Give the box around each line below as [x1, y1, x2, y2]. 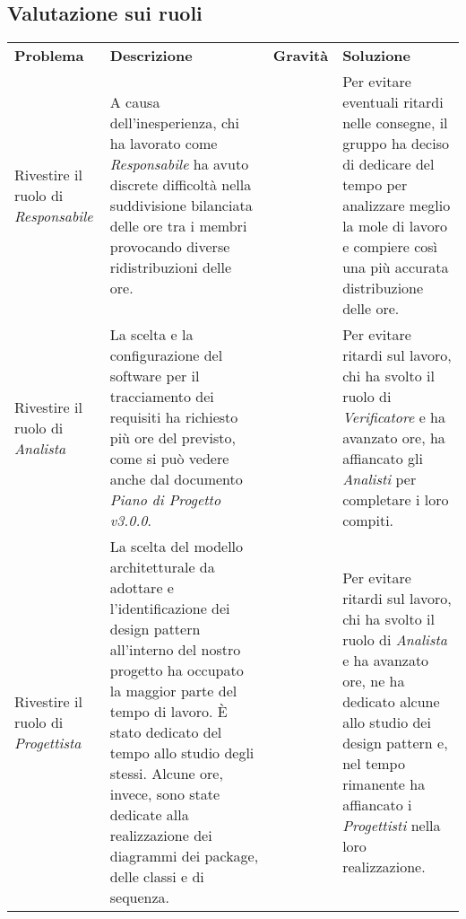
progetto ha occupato [109, 660, 244, 681]
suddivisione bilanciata [109, 195, 253, 216]
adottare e [109, 577, 174, 599]
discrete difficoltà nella [109, 174, 252, 196]
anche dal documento [109, 468, 243, 490]
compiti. [342, 510, 394, 531]
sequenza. [109, 887, 170, 908]
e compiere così [342, 236, 438, 258]
